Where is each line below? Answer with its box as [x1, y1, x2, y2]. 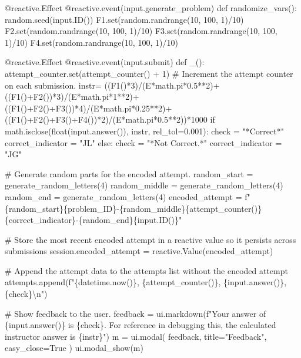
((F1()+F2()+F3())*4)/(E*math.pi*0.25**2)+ [5, 102, 172, 114]
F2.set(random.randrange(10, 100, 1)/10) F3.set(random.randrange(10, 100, [5, 25, 277, 37]
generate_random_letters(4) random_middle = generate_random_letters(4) [5, 179, 283, 191]
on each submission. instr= [5, 79, 102, 91]
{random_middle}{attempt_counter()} [119, 202, 262, 214]
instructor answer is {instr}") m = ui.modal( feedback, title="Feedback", [5, 330, 267, 342]
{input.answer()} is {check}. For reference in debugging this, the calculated [5, 319, 276, 331]
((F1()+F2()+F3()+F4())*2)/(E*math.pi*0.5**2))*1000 [5, 113, 208, 126]
